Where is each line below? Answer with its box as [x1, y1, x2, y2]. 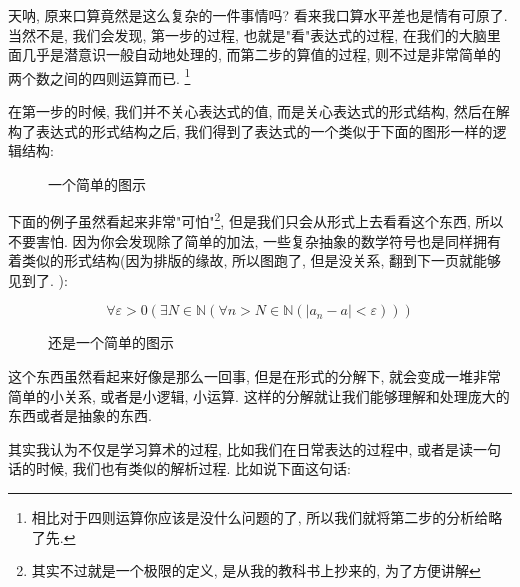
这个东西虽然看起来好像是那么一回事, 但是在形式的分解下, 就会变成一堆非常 [8, 366, 502, 387]
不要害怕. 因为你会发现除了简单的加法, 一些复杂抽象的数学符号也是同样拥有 [8, 230, 502, 251]
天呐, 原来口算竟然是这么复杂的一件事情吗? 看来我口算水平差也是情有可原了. [8, 5, 508, 25]
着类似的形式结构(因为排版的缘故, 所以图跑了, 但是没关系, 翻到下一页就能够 [8, 250, 502, 271]
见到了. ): [8, 269, 68, 290]
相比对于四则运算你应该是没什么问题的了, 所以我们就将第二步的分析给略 [31, 507, 503, 527]
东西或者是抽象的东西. [8, 405, 152, 426]
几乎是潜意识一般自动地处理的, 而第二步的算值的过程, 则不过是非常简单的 [21, 44, 502, 65]
